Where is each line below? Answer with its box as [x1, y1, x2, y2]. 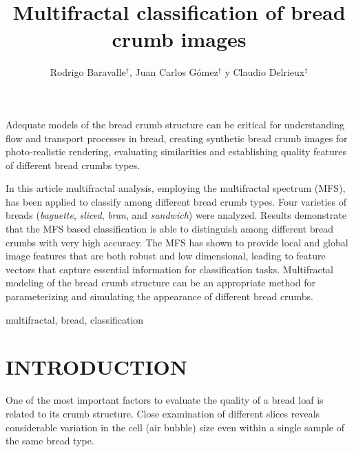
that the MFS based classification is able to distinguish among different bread [6, 222, 333, 236]
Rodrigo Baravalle [50, 65, 126, 79]
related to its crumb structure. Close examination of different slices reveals [6, 406, 320, 420]
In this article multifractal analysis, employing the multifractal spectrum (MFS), [6, 181, 346, 195]
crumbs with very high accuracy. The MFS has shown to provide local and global [6, 235, 348, 249]
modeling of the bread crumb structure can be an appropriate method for [6, 275, 315, 290]
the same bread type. [6, 433, 94, 448]
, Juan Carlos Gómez [129, 65, 218, 79]
